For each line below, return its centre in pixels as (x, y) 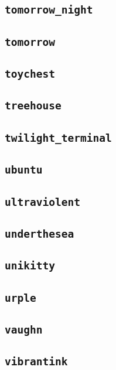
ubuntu (24, 170)
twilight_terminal (58, 138)
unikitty (30, 266)
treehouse (33, 106)
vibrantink (36, 362)
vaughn (24, 329)
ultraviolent (42, 202)
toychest (30, 74)
